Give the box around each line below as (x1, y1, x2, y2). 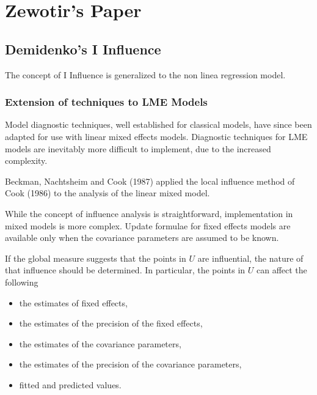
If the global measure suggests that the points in (5, 251, 186, 264)
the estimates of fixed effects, (19, 296, 128, 309)
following (5, 275, 38, 288)
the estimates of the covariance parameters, (19, 337, 181, 350)
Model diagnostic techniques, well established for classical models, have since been (5, 118, 312, 131)
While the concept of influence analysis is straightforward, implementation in (5, 207, 293, 220)
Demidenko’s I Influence (5, 39, 161, 58)
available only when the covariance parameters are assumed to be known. (5, 231, 279, 244)
